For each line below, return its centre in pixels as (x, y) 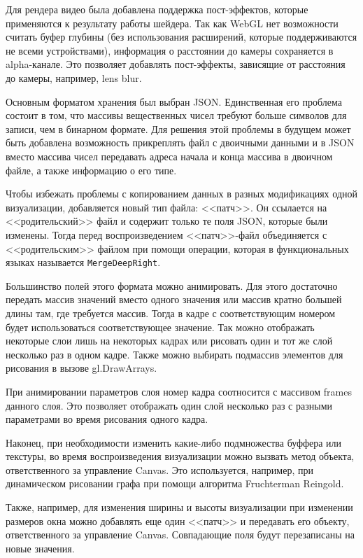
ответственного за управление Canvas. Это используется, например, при (159, 469)
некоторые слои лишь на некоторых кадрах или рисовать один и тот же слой (169, 341)
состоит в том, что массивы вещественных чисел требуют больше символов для (176, 115)
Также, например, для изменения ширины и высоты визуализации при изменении (179, 507)
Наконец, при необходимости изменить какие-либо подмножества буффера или (174, 442)
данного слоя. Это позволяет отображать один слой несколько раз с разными (169, 405)
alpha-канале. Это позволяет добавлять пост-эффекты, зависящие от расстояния (176, 64)
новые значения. (40, 548)
